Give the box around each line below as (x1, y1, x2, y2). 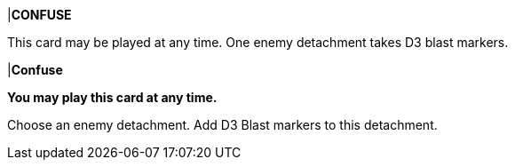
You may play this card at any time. (7, 90, 218, 105)
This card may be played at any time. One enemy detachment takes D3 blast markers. (7, 35, 509, 50)
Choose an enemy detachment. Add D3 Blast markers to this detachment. (7, 117, 438, 132)
